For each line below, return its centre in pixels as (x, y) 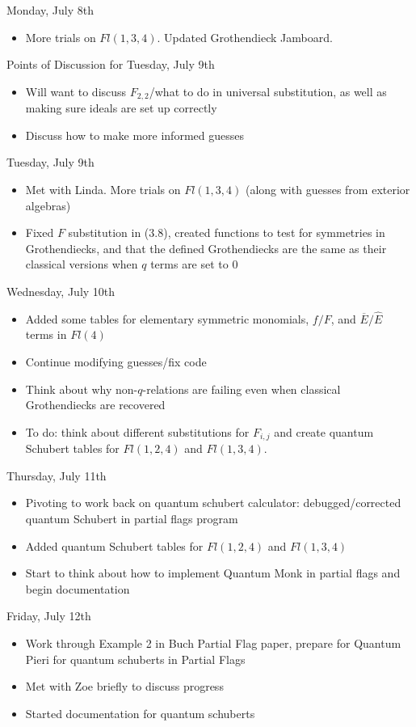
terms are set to (189, 264)
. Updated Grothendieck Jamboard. (245, 37)
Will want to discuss (76, 91)
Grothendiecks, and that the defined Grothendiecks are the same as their (206, 248)
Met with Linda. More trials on (103, 190)
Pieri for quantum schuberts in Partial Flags (135, 659)
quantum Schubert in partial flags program (132, 518)
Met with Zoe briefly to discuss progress (124, 686)
